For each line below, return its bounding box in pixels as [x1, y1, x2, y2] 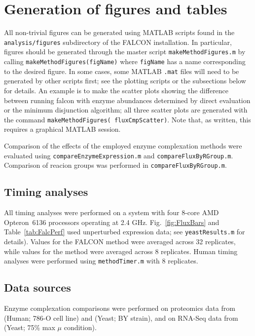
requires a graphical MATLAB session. [4, 124, 121, 134]
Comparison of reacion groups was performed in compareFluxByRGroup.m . [4, 160, 227, 170]
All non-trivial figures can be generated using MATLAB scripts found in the [4, 27, 235, 37]
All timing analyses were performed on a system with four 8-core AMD [4, 207, 219, 218]
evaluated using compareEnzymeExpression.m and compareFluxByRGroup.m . [4, 150, 233, 160]
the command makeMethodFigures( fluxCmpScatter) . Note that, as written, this [4, 114, 251, 124]
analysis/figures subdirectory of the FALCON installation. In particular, [4, 37, 232, 47]
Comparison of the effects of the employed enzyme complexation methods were [4, 140, 242, 150]
